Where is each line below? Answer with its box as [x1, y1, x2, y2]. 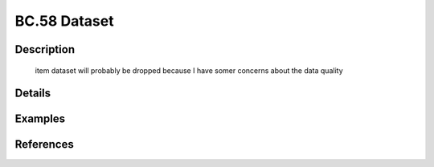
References [14, 137, 74, 152]
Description [14, 43, 76, 56]
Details [14, 87, 51, 100]
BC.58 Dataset [14, 12, 114, 30]
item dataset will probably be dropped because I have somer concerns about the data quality [35, 65, 343, 75]
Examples [14, 112, 66, 126]
